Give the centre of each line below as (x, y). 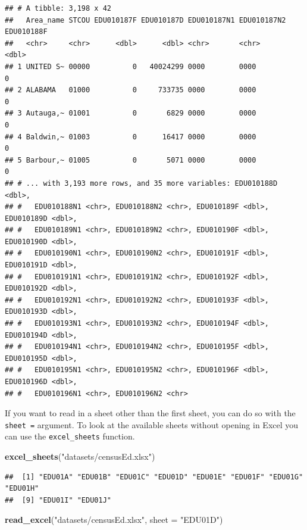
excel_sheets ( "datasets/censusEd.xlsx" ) (80, 456)
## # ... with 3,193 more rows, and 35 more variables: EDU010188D (141, 183)
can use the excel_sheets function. (70, 436)
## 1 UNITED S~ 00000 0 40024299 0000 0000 (131, 66)
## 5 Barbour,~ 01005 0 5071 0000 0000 (131, 160)
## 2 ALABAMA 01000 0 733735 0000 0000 (131, 90)
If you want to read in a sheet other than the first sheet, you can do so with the (150, 413)
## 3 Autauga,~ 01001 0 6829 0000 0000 (131, 113)
